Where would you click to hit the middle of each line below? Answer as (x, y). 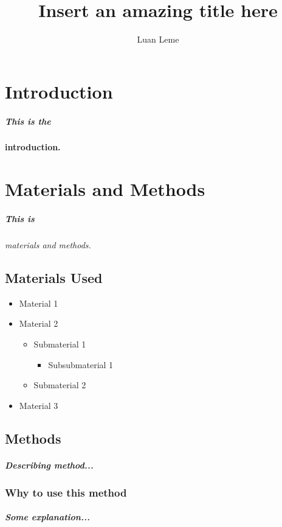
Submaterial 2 (60, 385)
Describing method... (49, 465)
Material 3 (39, 405)
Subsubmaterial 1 (81, 364)
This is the (28, 121)
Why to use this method (66, 492)
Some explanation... (47, 517)
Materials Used (54, 277)
